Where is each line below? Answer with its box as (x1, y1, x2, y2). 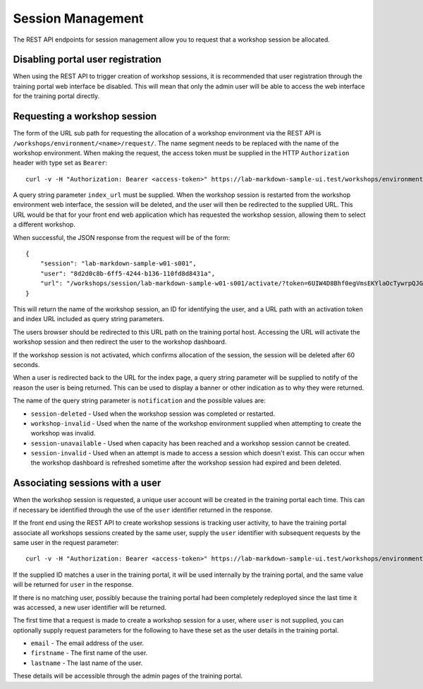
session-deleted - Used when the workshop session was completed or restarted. (30, 409, 275, 418)
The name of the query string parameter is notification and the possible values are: (13, 396, 266, 405)
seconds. (13, 360, 40, 369)
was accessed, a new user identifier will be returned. (13, 603, 167, 611)
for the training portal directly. (13, 92, 100, 100)
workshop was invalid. (30, 429, 96, 438)
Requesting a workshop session (13, 110, 157, 123)
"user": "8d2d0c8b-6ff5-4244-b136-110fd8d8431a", (39, 269, 215, 277)
